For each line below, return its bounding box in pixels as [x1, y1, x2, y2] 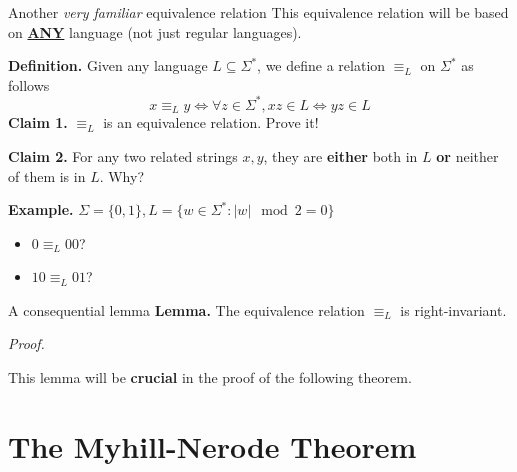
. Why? [99, 165, 145, 186]
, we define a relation [257, 55, 386, 76]
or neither [436, 145, 499, 166]
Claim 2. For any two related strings [8, 145, 238, 166]
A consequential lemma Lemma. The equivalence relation [8, 299, 365, 320]
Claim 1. [8, 112, 68, 133]
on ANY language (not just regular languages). [8, 21, 302, 42]
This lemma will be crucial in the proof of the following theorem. [8, 367, 412, 388]
